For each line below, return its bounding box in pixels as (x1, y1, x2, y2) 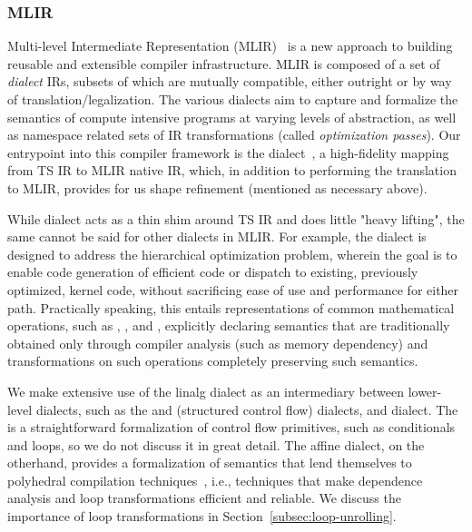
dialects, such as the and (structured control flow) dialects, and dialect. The (35, 399, 458, 419)
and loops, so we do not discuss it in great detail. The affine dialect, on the (7, 435, 425, 454)
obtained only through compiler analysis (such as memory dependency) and (7, 333, 428, 352)
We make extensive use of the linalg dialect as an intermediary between (7, 381, 404, 400)
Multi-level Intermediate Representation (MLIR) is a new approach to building (7, 36, 453, 55)
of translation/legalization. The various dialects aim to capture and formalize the (7, 90, 458, 108)
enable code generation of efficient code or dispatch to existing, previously (7, 262, 418, 281)
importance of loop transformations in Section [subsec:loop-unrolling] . (7, 507, 397, 526)
